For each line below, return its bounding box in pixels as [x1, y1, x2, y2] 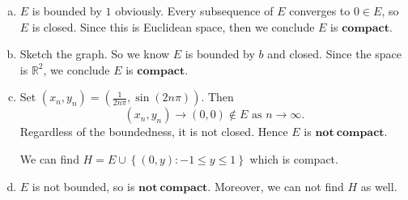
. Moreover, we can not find [207, 177, 344, 194]
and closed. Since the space [267, 45, 402, 62]
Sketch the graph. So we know [19, 45, 170, 62]
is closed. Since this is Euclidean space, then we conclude [32, 18, 315, 35]
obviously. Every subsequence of [115, 2, 274, 19]
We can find [19, 150, 79, 167]
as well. [360, 177, 397, 194]
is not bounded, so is [32, 177, 135, 194]
